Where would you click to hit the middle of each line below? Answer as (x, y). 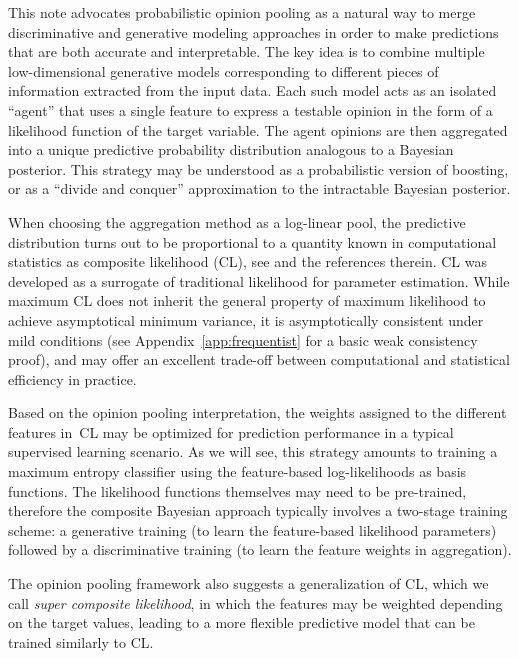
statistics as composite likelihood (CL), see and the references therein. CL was (248, 261)
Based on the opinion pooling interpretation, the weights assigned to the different (257, 412)
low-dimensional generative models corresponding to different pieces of (223, 70)
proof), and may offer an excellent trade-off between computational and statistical (259, 359)
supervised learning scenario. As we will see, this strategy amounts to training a (253, 451)
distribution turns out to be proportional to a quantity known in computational (252, 241)
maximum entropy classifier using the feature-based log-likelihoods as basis (237, 471)
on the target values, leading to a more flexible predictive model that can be (241, 622)
